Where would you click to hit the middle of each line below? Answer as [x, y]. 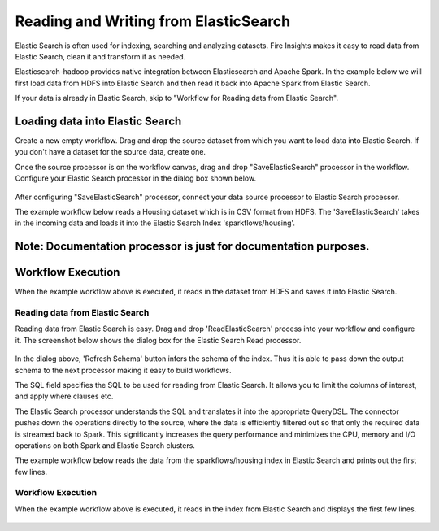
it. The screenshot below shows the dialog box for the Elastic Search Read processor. [158, 340]
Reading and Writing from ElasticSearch [153, 21]
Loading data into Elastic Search [98, 121]
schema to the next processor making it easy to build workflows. [123, 370]
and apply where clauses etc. [64, 396]
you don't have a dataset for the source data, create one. [111, 152]
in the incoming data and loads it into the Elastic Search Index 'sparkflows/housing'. [155, 223]
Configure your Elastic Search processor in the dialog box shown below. [135, 178]
